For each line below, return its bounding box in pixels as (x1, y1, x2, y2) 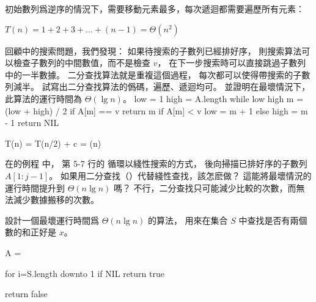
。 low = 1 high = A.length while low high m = (122, 92, 304, 105)
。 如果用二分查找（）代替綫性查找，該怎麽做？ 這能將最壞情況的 (49, 169, 312, 182)
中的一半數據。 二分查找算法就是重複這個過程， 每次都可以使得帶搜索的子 (5, 68, 302, 81)
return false (5, 287, 48, 300)
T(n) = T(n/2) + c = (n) (5, 136, 101, 149)
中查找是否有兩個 (238, 213, 307, 226)
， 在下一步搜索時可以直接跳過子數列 (157, 56, 306, 69)
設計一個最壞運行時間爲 (5, 213, 99, 226)
